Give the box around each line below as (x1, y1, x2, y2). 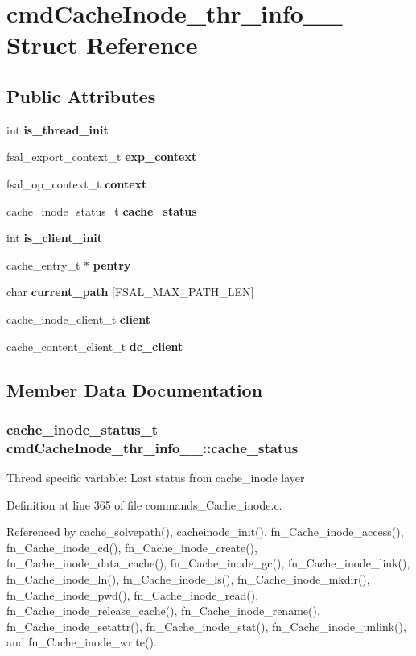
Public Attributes (6, 83, 156, 108)
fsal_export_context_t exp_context (6, 148, 197, 165)
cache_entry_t (6, 256, 80, 273)
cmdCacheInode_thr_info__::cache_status (6, 437, 299, 457)
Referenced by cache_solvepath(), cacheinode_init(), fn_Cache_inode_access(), (6, 523, 404, 540)
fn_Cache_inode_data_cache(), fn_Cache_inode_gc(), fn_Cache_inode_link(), (6, 555, 410, 571)
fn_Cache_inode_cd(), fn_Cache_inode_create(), (6, 538, 257, 555)
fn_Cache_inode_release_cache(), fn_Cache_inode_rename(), (6, 602, 320, 619)
